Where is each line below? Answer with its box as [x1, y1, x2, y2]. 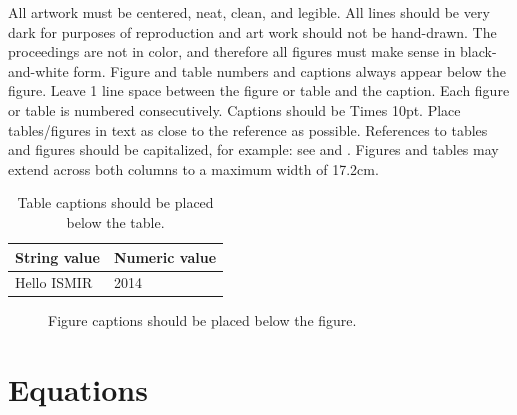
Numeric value [113, 246, 217, 267]
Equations [8, 369, 148, 410]
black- [460, 41, 497, 62]
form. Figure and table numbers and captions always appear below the [73, 60, 506, 81]
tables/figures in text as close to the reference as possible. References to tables [8, 119, 488, 140]
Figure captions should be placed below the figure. [48, 310, 357, 331]
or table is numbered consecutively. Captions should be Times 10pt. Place [8, 99, 461, 120]
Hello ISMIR [15, 272, 93, 293]
